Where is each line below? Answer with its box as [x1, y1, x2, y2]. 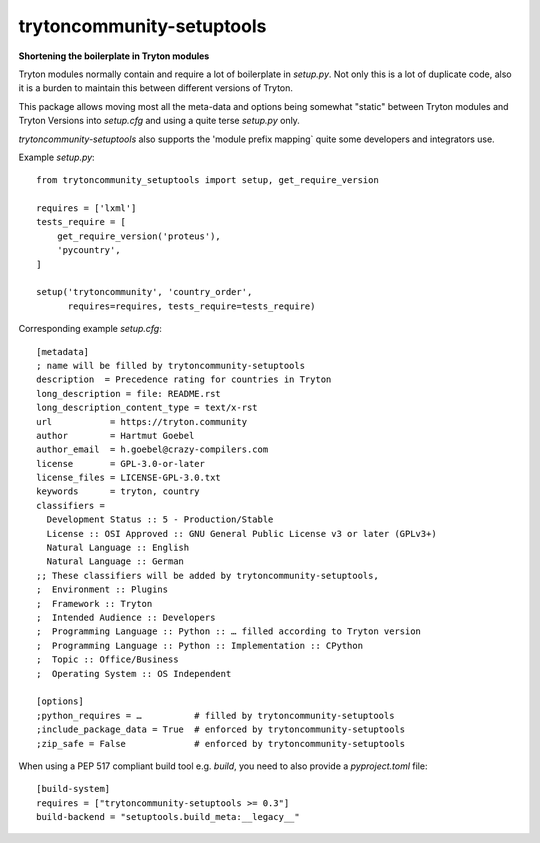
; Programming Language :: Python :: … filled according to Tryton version [36, 626, 422, 637]
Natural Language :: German [46, 556, 185, 567]
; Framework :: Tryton [36, 598, 153, 609]
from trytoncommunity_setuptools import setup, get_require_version [36, 175, 379, 186]
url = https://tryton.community [36, 416, 248, 427]
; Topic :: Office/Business [36, 654, 179, 665]
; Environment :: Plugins [36, 584, 169, 595]
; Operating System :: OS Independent [36, 668, 232, 679]
